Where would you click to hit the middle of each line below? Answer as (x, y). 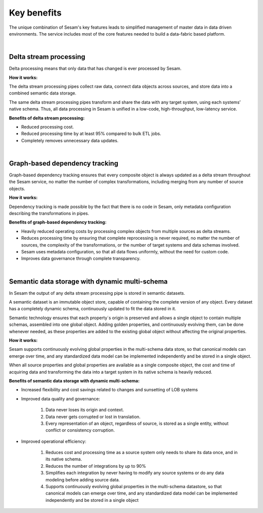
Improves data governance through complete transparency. (81, 259)
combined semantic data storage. (43, 93)
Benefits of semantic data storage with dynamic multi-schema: (74, 380)
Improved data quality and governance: (61, 399)
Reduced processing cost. (47, 127)
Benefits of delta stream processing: (47, 118)
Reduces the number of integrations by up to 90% (96, 466)
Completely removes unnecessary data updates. (70, 140)
